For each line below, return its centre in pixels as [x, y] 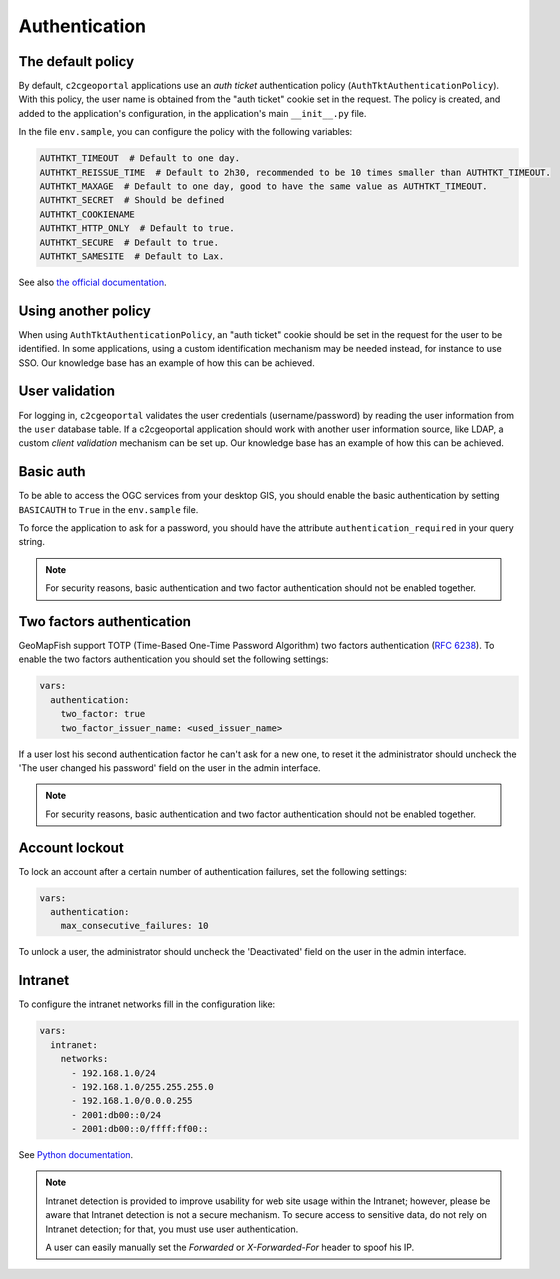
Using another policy [85, 310]
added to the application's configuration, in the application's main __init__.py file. [192, 113]
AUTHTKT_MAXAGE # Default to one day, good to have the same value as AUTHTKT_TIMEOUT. [264, 186]
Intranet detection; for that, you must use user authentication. [172, 1229]
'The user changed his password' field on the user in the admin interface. [169, 768]
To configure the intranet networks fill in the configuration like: [147, 1004]
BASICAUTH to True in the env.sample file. [108, 509]
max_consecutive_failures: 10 [134, 926]
